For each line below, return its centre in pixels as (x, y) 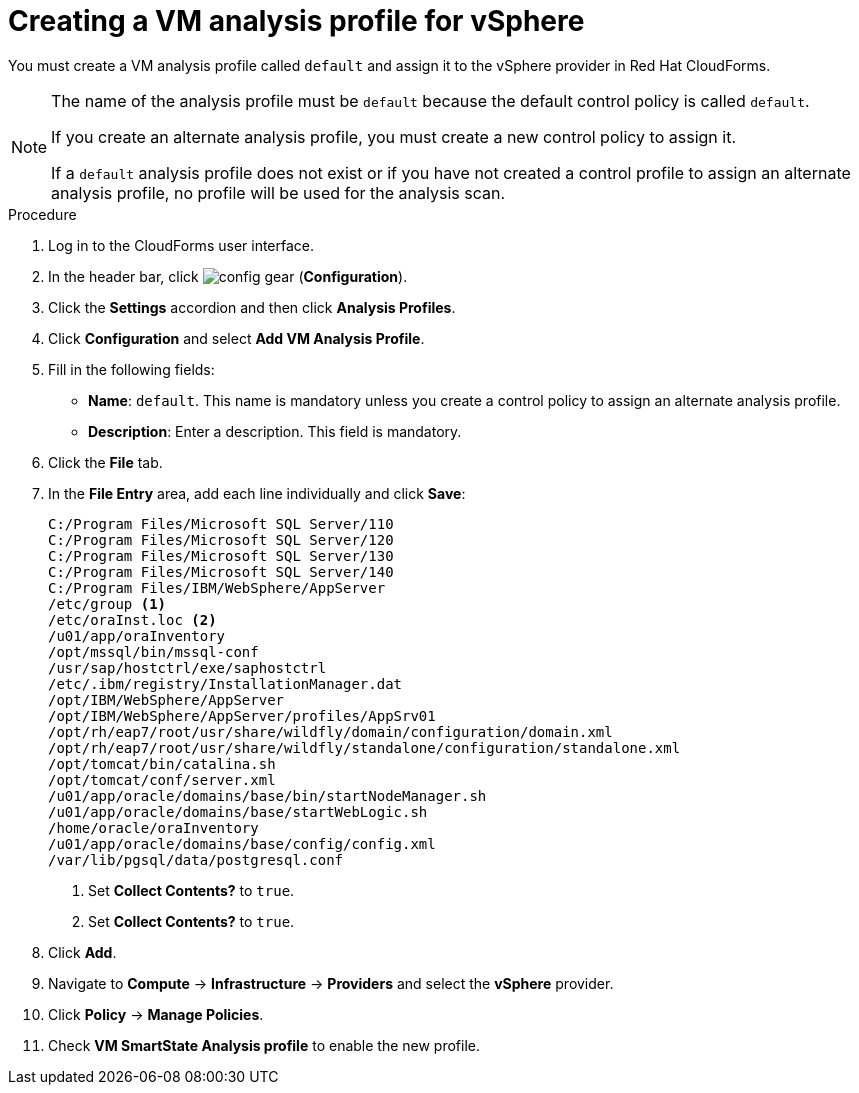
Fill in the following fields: (131, 369)
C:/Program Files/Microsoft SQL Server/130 (221, 555)
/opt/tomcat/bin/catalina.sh (162, 763)
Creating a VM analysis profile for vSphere (296, 21)
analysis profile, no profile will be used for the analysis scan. (278, 192)
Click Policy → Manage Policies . (156, 1014)
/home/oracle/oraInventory (153, 827)
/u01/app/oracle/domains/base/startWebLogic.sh (238, 811)
